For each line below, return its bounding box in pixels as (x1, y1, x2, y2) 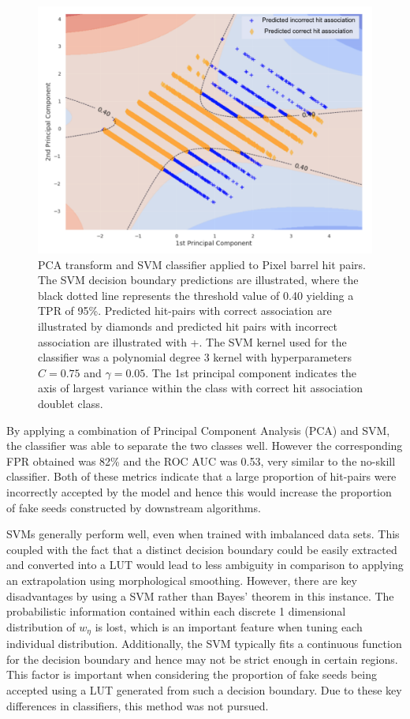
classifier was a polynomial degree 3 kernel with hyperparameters (38, 349, 352, 365)
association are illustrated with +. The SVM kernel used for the (38, 333, 347, 350)
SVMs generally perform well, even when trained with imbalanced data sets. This (6, 526, 400, 542)
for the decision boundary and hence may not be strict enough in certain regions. (6, 650, 398, 667)
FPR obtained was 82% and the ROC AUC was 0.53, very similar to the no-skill (6, 452, 396, 469)
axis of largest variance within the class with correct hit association (38, 380, 363, 396)
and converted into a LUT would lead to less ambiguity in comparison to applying (6, 556, 404, 573)
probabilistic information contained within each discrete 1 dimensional (6, 603, 346, 620)
